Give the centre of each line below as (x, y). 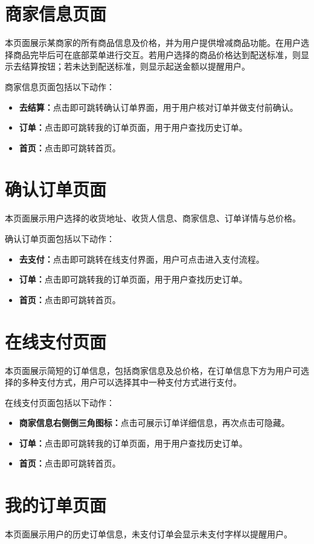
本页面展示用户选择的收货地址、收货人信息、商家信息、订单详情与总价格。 (153, 218)
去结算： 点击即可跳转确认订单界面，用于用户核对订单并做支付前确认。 (159, 107)
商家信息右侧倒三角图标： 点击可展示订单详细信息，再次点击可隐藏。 (154, 423)
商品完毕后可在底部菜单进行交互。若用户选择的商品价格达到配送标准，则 (157, 54)
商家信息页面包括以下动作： (60, 86)
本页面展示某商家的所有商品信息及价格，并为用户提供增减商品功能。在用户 (153, 43)
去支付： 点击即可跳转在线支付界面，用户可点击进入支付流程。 (142, 259)
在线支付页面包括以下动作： (60, 402)
